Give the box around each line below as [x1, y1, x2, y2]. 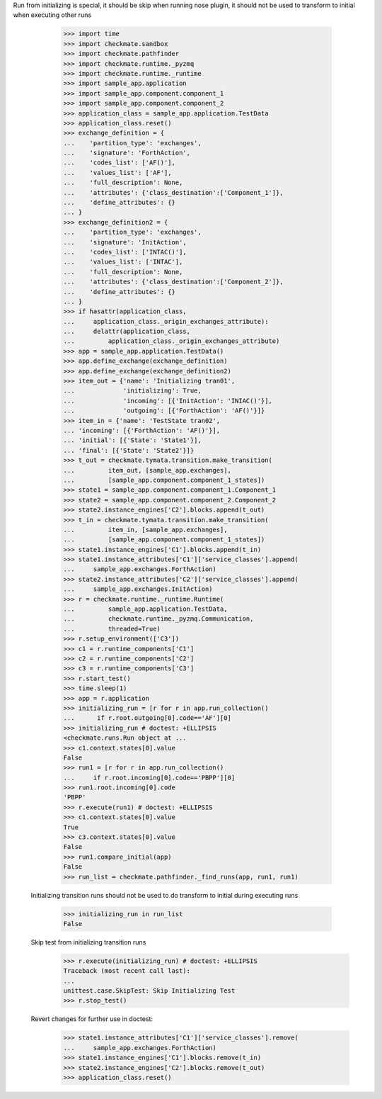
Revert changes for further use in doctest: [30, 1015, 154, 1023]
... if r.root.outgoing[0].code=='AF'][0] [63, 714, 231, 722]
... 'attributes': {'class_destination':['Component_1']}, [63, 188, 284, 196]
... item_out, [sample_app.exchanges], [63, 466, 231, 474]
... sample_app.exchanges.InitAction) [63, 585, 213, 593]
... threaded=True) [63, 624, 161, 633]
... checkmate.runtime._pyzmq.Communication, [63, 615, 254, 623]
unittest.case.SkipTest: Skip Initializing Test [63, 987, 236, 995]
